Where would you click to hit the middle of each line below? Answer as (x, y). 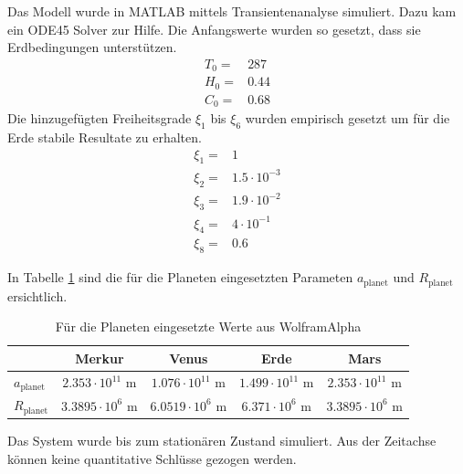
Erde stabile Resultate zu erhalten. (105, 137)
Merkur (100, 358)
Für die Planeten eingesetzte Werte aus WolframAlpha (208, 327)
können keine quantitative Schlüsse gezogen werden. (152, 458)
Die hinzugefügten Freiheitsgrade (100, 118)
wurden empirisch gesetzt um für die (347, 118)
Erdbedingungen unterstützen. (92, 47)
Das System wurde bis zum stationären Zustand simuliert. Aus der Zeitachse (222, 441)
